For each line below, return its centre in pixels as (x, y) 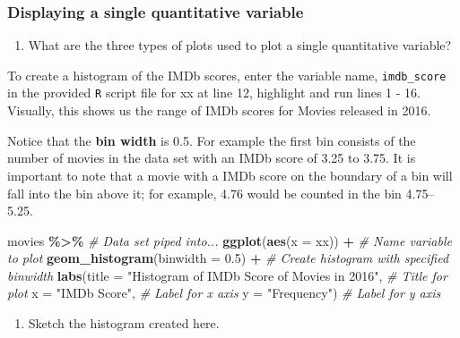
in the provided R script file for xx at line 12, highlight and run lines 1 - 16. (214, 93)
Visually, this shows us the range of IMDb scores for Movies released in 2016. (219, 110)
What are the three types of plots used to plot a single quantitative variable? (240, 45)
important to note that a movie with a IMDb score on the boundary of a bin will (230, 175)
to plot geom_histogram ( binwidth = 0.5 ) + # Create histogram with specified (228, 258)
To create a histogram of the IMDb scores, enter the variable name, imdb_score (227, 75)
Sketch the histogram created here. (124, 323)
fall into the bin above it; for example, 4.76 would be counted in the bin (204, 193)
